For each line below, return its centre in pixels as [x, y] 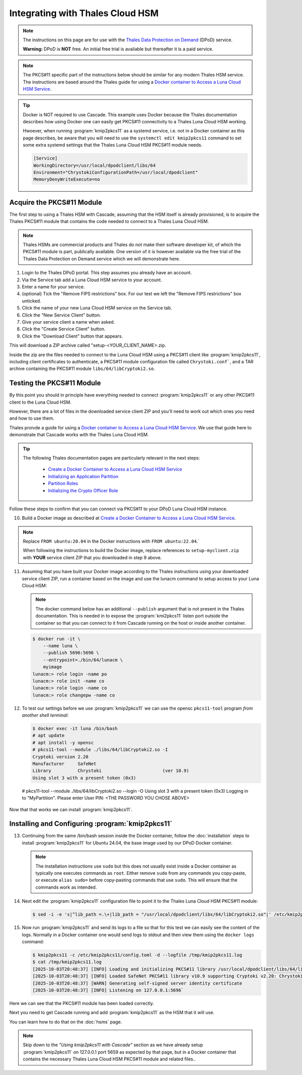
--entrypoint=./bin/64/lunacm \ [83, 660]
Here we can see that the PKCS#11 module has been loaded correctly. [82, 1003]
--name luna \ [60, 646]
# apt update [49, 736]
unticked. [31, 301]
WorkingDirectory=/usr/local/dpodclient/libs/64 [95, 165]
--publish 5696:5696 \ [71, 653]
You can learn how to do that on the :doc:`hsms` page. [66, 1022]
